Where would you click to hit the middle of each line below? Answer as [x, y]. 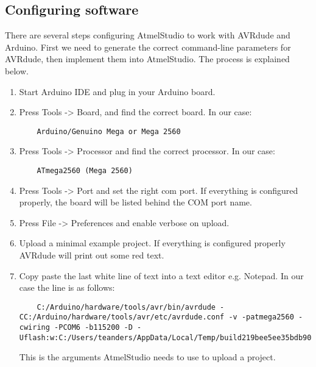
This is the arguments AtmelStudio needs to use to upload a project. [147, 357]
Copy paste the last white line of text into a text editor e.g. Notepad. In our [161, 275]
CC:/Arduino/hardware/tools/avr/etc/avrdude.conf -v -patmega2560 [156, 317]
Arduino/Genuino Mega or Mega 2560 [109, 131]
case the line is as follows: [67, 287]
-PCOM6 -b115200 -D [93, 328]
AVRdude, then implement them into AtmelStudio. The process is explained [147, 59]
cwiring [34, 328]
